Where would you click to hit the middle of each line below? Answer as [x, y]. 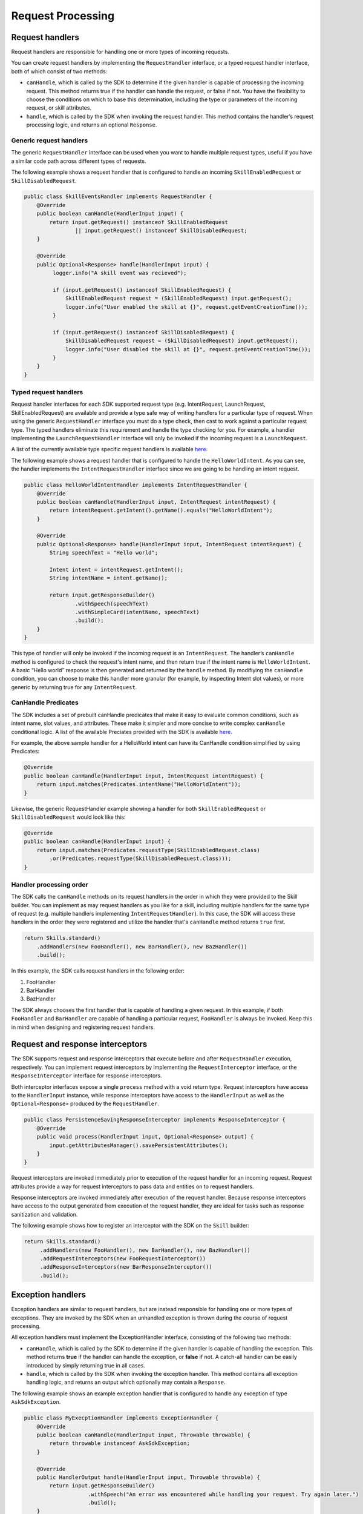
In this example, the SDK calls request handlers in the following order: [98, 971]
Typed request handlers [47, 392]
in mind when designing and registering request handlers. [83, 1027]
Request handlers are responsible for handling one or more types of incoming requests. [120, 52]
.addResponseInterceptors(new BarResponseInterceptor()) [126, 1267]
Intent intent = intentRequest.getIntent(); [116, 570]
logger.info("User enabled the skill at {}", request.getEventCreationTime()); [187, 307]
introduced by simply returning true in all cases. [86, 1365]
